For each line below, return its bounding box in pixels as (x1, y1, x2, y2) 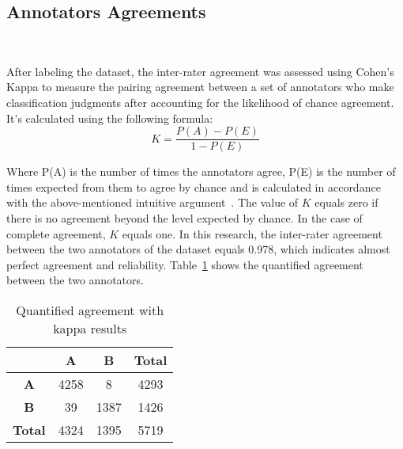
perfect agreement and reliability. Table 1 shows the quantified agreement (6, 256, 363, 272)
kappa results (53, 318, 127, 337)
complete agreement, (6, 225, 106, 242)
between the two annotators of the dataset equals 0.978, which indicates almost (6, 241, 390, 257)
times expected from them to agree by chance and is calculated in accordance (6, 178, 381, 195)
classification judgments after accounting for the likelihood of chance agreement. (6, 93, 394, 110)
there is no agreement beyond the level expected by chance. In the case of (6, 210, 363, 226)
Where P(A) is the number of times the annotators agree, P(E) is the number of (6, 163, 396, 180)
